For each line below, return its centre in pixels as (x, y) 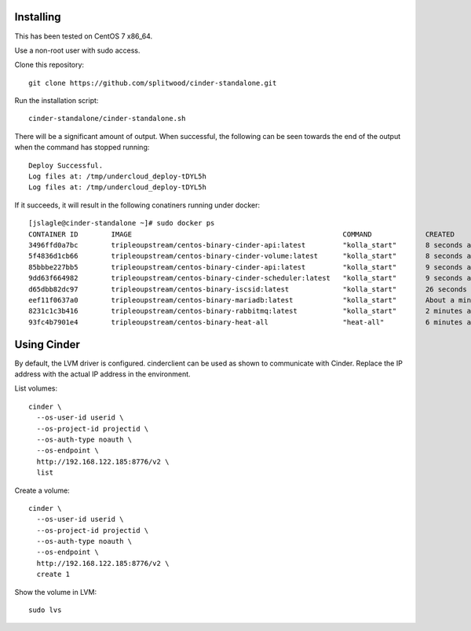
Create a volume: (42, 490)
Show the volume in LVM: (56, 592)
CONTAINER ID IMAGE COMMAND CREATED (242, 234)
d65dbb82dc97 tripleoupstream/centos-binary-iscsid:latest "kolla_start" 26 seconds (248, 289)
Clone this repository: (49, 65)
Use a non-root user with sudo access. (77, 50)
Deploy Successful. (66, 165)
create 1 (53, 574)
